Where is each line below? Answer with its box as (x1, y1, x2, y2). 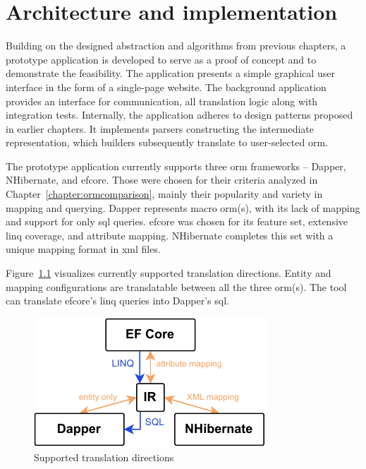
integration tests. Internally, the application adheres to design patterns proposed (6, 107, 353, 122)
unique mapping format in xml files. (6, 242, 161, 256)
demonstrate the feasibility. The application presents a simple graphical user (6, 66, 335, 81)
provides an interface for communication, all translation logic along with (6, 93, 318, 108)
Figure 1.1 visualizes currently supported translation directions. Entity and (6, 266, 331, 280)
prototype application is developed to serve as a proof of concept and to (6, 52, 317, 66)
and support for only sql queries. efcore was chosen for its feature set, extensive (6, 214, 348, 229)
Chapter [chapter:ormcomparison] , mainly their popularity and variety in (6, 186, 323, 201)
